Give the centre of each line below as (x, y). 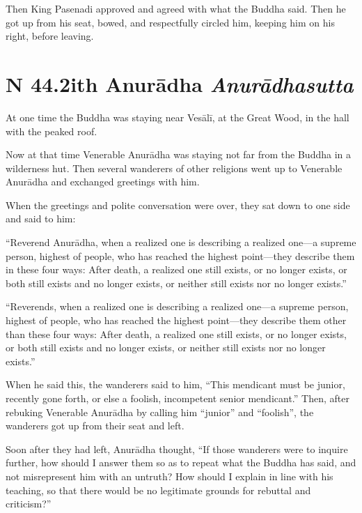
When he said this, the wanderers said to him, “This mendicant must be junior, (175, 384)
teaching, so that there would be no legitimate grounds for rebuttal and (158, 490)
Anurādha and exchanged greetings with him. (103, 182)
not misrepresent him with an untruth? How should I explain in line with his (170, 476)
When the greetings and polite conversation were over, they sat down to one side (178, 205)
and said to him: (41, 219)
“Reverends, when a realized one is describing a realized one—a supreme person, (177, 306)
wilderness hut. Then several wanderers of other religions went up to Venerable (174, 168)
